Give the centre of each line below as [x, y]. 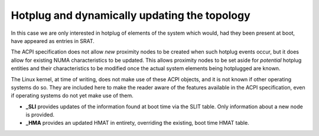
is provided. [40, 115]
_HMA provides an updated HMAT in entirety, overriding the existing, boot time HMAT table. [137, 123]
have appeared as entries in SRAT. [53, 41]
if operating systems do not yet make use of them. [72, 96]
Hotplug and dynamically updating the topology [131, 15]
